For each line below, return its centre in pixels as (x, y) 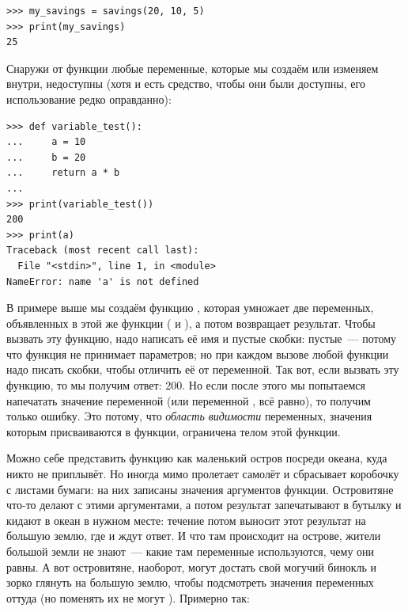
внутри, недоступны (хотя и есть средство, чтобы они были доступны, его (186, 84)
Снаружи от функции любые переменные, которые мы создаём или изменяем (193, 68)
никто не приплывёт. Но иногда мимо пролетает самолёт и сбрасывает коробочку (203, 474)
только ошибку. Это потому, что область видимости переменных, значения (189, 416)
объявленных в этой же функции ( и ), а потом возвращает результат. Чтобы (191, 323)
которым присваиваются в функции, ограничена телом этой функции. (174, 431)
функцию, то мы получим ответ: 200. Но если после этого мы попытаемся (186, 385)
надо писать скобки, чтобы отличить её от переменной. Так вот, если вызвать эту (203, 369)
